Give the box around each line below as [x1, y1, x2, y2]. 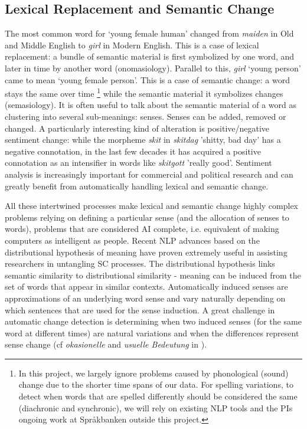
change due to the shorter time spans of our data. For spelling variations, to [18, 378, 293, 391]
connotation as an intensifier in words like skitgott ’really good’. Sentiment [5, 156, 272, 169]
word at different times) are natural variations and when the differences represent [5, 326, 299, 339]
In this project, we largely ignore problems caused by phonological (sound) [18, 366, 289, 379]
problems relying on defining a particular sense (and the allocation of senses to [5, 211, 289, 223]
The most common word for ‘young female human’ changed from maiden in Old [5, 27, 294, 40]
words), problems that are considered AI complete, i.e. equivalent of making [5, 222, 279, 235]
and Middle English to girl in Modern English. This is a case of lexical [5, 38, 259, 51]
